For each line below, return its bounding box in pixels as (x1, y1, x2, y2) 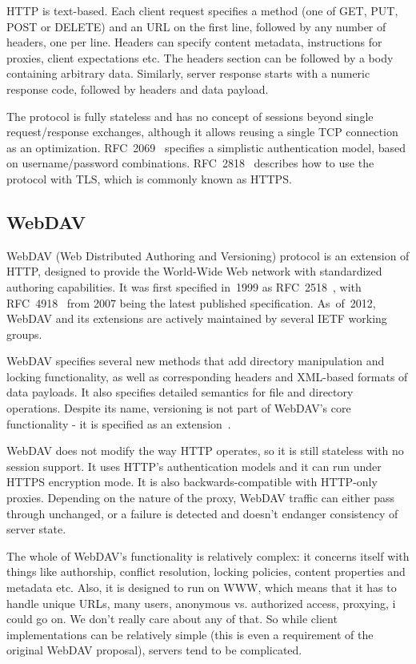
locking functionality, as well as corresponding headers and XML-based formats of (6, 368, 408, 384)
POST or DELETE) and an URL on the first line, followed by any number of (6, 18, 386, 34)
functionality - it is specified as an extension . (6, 415, 231, 432)
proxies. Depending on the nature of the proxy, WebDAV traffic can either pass (6, 489, 394, 506)
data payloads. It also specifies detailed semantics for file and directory (6, 384, 354, 400)
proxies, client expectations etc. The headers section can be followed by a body (6, 49, 394, 66)
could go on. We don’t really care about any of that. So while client (6, 610, 338, 627)
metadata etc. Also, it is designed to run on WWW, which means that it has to (6, 579, 397, 596)
